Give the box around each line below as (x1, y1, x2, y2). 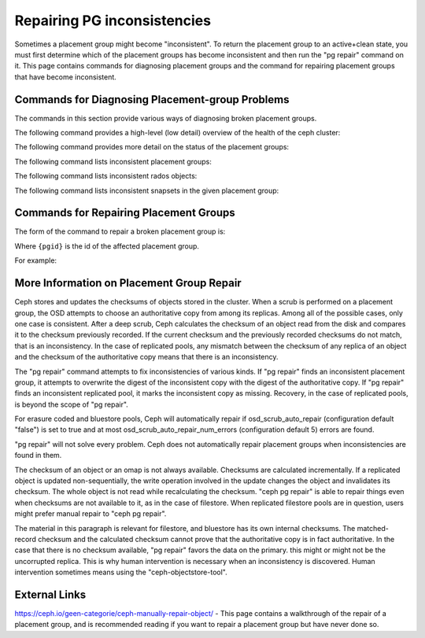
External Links (14, 588, 87, 601)
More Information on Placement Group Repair (14, 276, 242, 290)
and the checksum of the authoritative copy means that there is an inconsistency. (14, 352, 279, 362)
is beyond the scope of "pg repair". (14, 400, 129, 409)
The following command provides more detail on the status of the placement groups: (14, 142, 290, 152)
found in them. (14, 451, 62, 460)
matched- (357, 523, 389, 533)
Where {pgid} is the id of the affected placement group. (14, 241, 200, 251)
